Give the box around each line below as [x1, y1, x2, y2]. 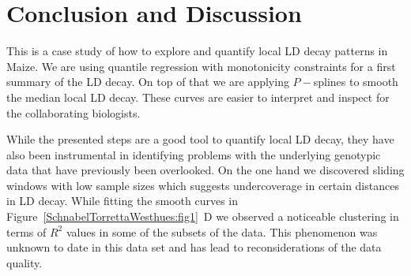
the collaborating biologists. [6, 104, 141, 121]
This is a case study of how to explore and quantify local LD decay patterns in [6, 43, 388, 59]
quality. [6, 254, 43, 270]
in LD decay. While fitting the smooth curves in [6, 192, 239, 209]
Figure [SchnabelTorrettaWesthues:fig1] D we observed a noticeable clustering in [6, 208, 399, 225]
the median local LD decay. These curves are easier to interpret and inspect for [6, 88, 390, 105]
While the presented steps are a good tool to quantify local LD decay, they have [6, 131, 394, 147]
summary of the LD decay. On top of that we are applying [6, 73, 289, 90]
